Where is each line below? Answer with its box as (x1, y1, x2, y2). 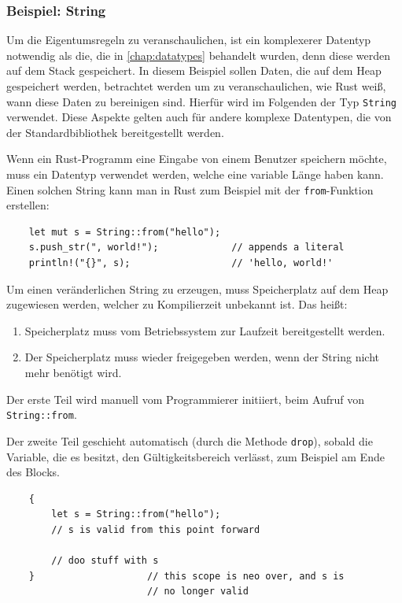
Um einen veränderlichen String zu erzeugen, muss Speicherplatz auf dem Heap (6, 280, 389, 297)
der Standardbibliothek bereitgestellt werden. (6, 124, 224, 140)
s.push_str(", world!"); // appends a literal (28, 242, 345, 253)
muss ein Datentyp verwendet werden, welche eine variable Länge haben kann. (6, 166, 384, 183)
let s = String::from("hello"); (51, 509, 221, 520)
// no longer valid (146, 586, 249, 597)
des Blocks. (6, 464, 60, 480)
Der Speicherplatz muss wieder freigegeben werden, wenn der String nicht (24, 349, 379, 365)
